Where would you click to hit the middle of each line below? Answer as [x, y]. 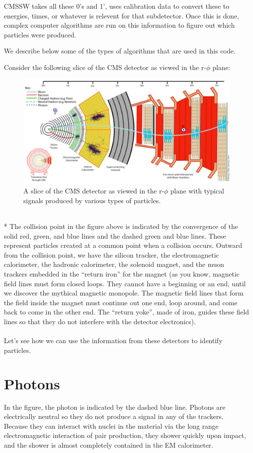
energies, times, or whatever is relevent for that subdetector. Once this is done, [122, 15]
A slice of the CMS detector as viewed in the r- [94, 191]
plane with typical [197, 191]
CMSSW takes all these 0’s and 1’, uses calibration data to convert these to [117, 6]
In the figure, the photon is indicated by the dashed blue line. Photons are [115, 407]
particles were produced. [40, 34]
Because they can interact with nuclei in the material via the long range [111, 426]
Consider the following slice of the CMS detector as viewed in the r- [105, 67]
